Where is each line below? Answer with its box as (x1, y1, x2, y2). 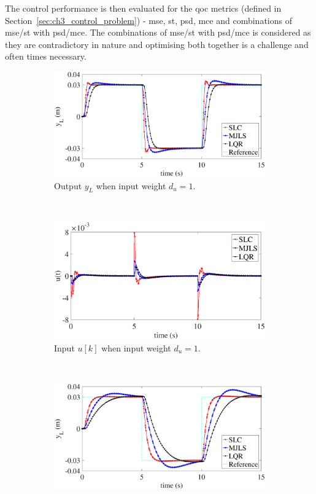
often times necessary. (5, 50, 87, 63)
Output (54, 179, 82, 192)
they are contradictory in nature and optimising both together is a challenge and (5, 37, 309, 50)
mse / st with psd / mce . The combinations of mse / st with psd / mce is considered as (5, 26, 311, 39)
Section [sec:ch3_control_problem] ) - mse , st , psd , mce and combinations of (5, 14, 292, 26)
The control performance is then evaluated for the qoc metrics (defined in (5, 2, 282, 14)
